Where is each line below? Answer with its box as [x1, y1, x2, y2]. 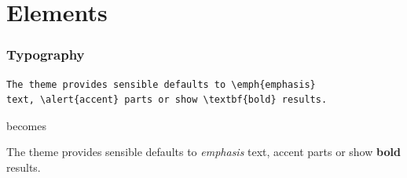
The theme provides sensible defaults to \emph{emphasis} [6, 78, 316, 90]
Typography [6, 45, 85, 64]
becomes [6, 117, 47, 133]
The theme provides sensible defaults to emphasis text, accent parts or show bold [6, 143, 401, 160]
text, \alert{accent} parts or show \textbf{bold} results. [6, 94, 328, 106]
